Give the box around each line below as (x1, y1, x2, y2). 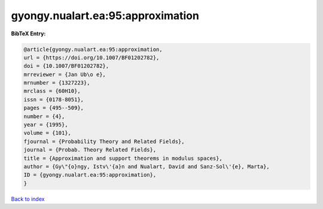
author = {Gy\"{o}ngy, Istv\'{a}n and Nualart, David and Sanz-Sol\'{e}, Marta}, (23, 163, 270, 170)
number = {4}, (23, 113, 65, 120)
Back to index (11, 195, 45, 202)
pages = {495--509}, (23, 105, 84, 111)
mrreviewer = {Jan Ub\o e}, (23, 71, 106, 78)
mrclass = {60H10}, (23, 87, 81, 95)
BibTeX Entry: (11, 30, 46, 37)
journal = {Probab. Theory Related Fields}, (23, 147, 157, 153)
